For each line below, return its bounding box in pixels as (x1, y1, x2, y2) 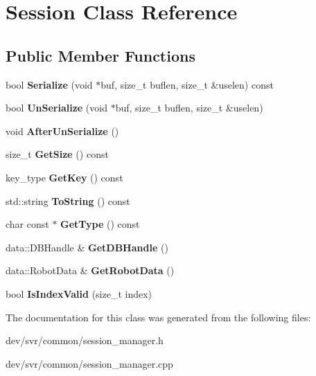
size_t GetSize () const (6, 147, 109, 161)
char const (6, 217, 49, 231)
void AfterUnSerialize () (6, 123, 119, 138)
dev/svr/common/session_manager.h (6, 333, 164, 348)
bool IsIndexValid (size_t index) (6, 286, 152, 301)
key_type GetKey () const (6, 170, 123, 184)
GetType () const (60, 217, 140, 231)
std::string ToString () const (6, 193, 130, 208)
